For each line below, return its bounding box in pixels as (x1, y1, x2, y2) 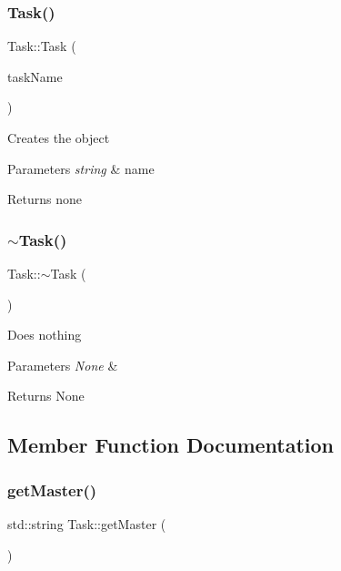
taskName (7, 66, 63, 86)
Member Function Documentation (7, 431, 335, 459)
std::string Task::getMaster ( (7, 514, 166, 533)
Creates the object (7, 128, 110, 147)
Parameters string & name (7, 158, 155, 178)
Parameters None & (7, 355, 118, 374)
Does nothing (7, 325, 82, 344)
